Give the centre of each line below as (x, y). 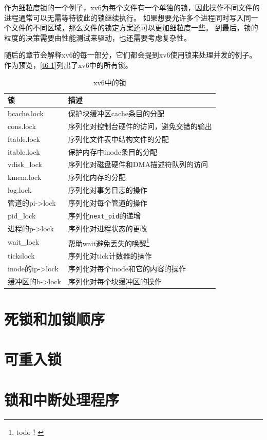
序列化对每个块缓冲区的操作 (115, 281)
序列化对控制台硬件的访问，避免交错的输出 (140, 126)
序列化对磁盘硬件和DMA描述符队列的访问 (138, 164)
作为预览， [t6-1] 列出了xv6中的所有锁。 (68, 65)
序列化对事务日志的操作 (108, 190)
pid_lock (22, 215)
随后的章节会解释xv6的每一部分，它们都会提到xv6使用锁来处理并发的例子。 (130, 55)
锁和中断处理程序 (62, 399)
